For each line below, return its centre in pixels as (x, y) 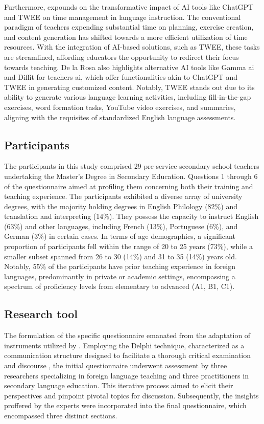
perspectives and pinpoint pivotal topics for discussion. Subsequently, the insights (131, 395)
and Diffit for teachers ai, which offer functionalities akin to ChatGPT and (121, 77)
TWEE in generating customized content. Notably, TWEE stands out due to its (129, 87)
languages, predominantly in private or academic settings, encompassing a (120, 276)
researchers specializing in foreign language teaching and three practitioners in (126, 375)
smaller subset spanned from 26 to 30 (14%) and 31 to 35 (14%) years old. (121, 256)
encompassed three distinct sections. (61, 415)
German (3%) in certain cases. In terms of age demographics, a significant (120, 236)
